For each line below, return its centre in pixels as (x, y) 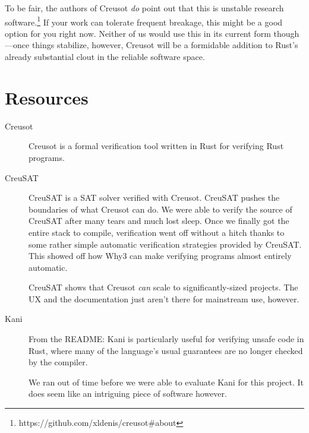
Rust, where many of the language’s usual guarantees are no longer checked (166, 350)
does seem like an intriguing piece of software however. (128, 394)
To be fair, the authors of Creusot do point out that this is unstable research (144, 8)
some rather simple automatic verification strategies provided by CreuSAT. (165, 244)
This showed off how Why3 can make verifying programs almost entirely (160, 256)
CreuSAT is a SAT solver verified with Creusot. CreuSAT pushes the (154, 197)
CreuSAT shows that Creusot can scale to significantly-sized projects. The (163, 287)
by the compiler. (58, 362)
